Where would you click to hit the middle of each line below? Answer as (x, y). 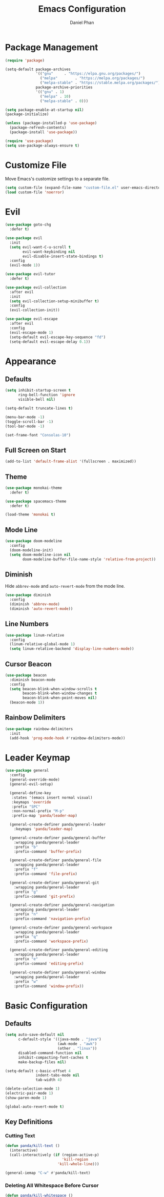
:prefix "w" (26, 981)
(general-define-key (30, 793)
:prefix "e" (26, 959)
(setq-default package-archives (38, 69)
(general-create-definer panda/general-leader (58, 825)
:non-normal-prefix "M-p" (38, 811)
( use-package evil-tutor (30, 274)
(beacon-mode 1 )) (27, 702)
